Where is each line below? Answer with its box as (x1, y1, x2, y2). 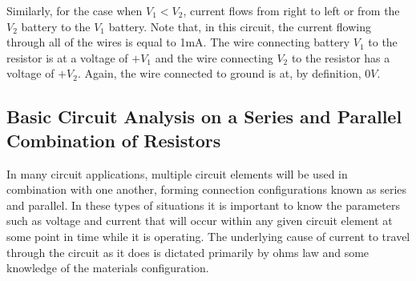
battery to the (21, 18, 91, 34)
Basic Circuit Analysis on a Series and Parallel (6, 104, 402, 129)
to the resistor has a (291, 49, 390, 66)
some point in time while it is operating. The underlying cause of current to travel (6, 227, 410, 244)
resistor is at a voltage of (6, 49, 128, 66)
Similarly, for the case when (6, 2, 143, 18)
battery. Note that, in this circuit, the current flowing (108, 18, 372, 34)
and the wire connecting (155, 49, 273, 66)
